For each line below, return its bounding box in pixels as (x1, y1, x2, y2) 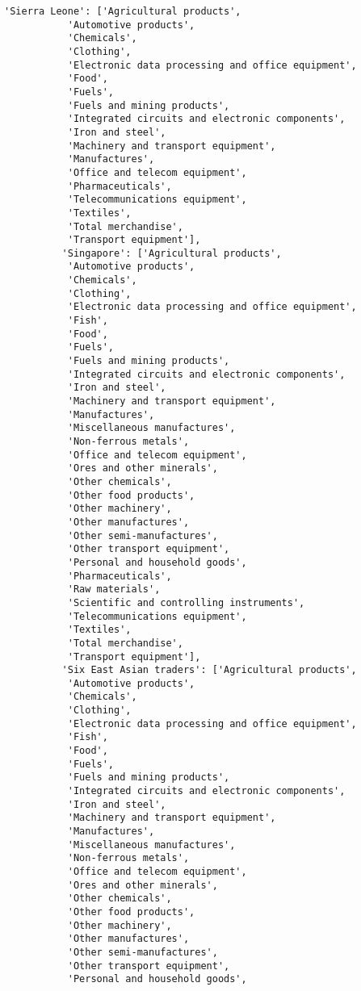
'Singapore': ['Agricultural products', (61, 247, 282, 259)
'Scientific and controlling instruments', (67, 596, 305, 608)
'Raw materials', (67, 583, 161, 596)
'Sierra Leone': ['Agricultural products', (4, 6, 241, 17)
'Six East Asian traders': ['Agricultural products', (61, 664, 357, 676)
